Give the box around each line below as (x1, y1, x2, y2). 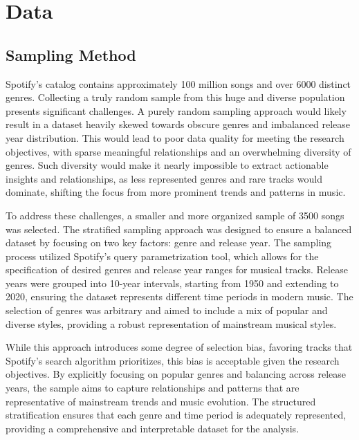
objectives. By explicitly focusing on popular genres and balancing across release (6, 367, 346, 381)
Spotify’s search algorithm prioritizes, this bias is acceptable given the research (6, 353, 340, 367)
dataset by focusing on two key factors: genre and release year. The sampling (6, 235, 332, 250)
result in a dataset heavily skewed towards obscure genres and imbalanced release (6, 117, 351, 131)
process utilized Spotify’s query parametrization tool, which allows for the (6, 248, 319, 263)
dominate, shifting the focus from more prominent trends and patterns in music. (6, 185, 346, 199)
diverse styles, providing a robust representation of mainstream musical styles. (6, 316, 337, 331)
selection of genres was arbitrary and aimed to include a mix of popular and (6, 303, 328, 318)
